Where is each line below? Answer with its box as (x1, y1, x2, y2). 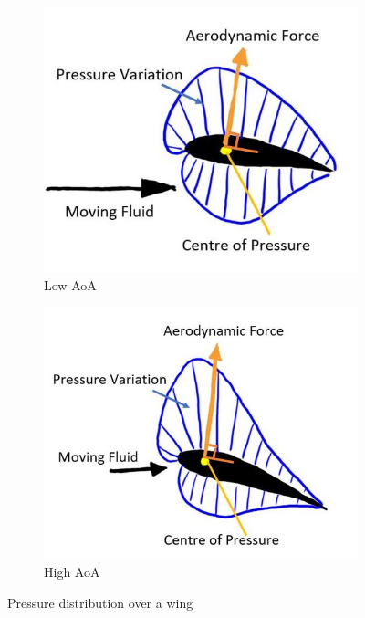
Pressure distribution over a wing (7, 592, 193, 612)
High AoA (44, 561, 100, 581)
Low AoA (44, 275, 97, 294)
